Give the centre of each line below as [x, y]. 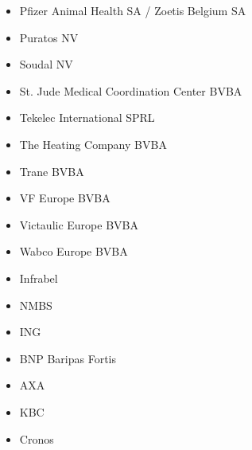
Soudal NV [46, 64]
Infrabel [39, 278]
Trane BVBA [52, 171]
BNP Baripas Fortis [68, 358]
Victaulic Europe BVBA [79, 224]
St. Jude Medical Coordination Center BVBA [131, 90]
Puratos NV [49, 37]
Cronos [37, 438]
